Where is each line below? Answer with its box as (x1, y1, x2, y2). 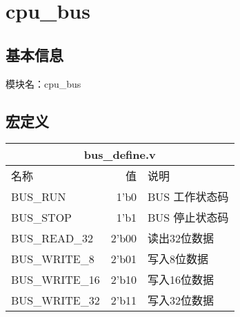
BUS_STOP (11, 209, 72, 225)
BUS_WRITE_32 (11, 291, 100, 308)
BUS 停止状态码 (148, 209, 229, 226)
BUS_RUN (11, 188, 66, 204)
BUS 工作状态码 (148, 189, 229, 205)
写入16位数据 (148, 271, 214, 288)
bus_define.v (83, 146, 156, 163)
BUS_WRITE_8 (11, 250, 94, 267)
